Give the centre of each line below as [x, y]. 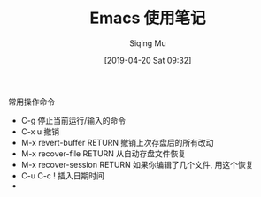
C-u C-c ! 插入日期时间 [63, 175]
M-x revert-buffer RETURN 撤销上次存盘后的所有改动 [117, 142]
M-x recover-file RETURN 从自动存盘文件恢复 [104, 153]
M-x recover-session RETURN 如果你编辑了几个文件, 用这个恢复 [137, 164]
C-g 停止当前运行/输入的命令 [73, 120]
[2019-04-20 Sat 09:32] [148, 60]
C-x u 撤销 [40, 131]
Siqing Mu [148, 43]
